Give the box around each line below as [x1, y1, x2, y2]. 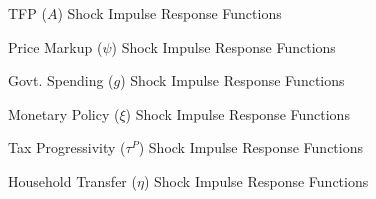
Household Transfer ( [8, 170, 137, 191]
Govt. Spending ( [8, 70, 114, 91]
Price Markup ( [8, 36, 103, 57]
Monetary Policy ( [8, 103, 120, 124]
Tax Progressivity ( [8, 137, 126, 158]
